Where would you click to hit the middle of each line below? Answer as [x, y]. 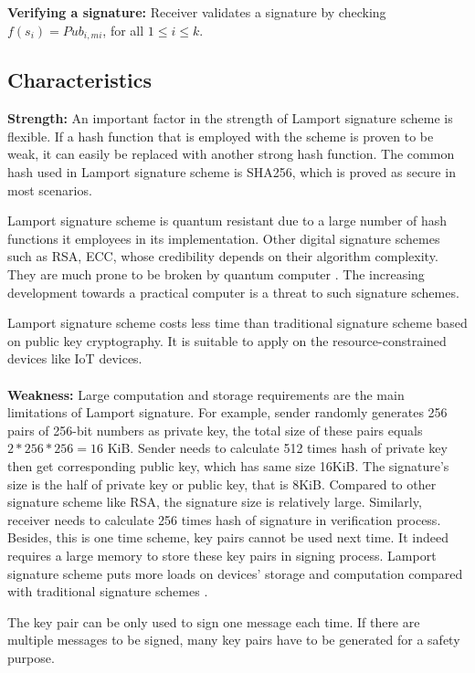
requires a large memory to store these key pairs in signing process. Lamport [222, 555]
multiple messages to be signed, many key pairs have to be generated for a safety [234, 640]
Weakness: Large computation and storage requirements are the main [206, 394]
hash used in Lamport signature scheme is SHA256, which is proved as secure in [232, 172]
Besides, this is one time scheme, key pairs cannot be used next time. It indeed [228, 537]
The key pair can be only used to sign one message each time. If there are [214, 621]
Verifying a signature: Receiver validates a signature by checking [197, 12]
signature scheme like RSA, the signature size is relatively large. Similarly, [215, 502]
